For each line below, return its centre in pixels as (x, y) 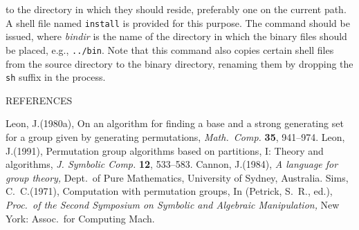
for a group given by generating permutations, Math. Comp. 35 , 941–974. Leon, (175, 136)
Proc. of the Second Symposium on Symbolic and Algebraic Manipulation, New (173, 204)
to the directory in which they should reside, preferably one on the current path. (176, 9)
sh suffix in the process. (56, 77)
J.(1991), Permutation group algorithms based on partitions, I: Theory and (165, 150)
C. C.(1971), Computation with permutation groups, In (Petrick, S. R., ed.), (169, 191)
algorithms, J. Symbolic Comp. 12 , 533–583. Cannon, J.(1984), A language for (172, 164)
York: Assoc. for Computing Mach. (80, 218)
